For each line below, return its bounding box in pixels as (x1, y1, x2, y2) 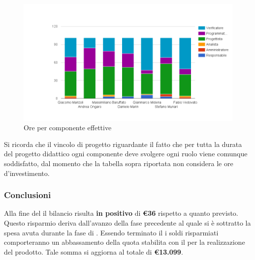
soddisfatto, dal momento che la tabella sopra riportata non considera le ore (4, 158, 233, 168)
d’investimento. (4, 168, 50, 178)
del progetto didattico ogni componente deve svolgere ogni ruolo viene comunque (4, 148, 248, 159)
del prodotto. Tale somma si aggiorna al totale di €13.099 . (4, 246, 183, 257)
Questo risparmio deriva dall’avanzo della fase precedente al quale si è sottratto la (4, 217, 251, 228)
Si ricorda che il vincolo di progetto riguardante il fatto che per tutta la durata (4, 139, 242, 149)
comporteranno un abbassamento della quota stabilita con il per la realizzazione (4, 237, 245, 247)
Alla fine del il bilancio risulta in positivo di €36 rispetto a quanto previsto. (4, 208, 238, 218)
